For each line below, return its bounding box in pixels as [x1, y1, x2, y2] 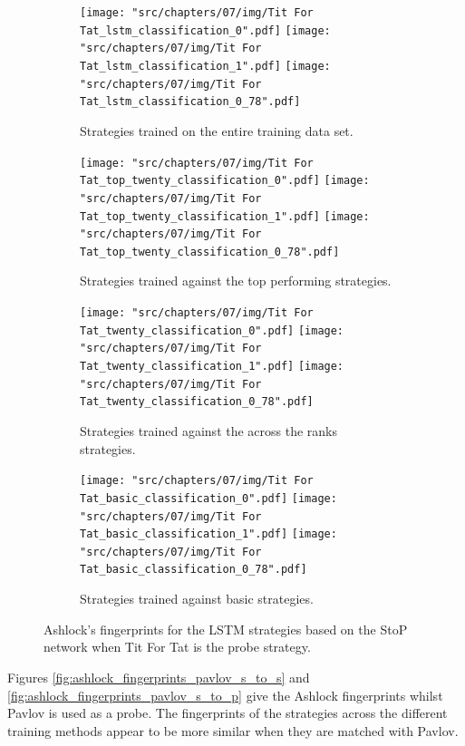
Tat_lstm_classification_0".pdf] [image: [80, 24, 331, 37]
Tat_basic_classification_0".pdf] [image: [80, 491, 337, 505]
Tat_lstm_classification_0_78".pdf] [80, 95, 301, 109]
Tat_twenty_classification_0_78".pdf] [80, 395, 314, 409]
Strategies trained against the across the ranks [80, 421, 338, 440]
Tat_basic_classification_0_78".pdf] [80, 563, 307, 576]
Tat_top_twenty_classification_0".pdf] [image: [80, 174, 370, 188]
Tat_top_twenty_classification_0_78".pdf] [80, 245, 340, 258]
